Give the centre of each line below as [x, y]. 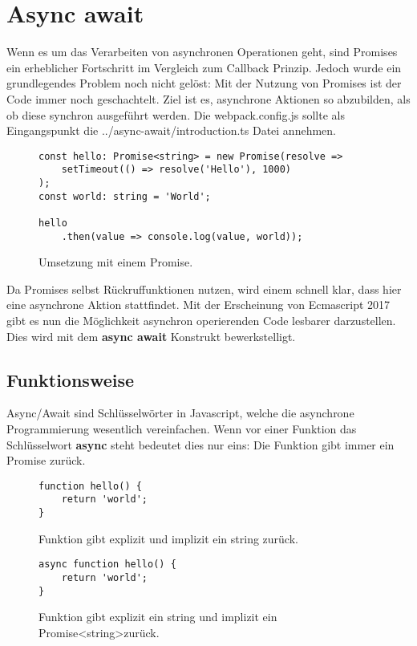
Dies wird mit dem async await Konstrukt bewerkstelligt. [151, 336]
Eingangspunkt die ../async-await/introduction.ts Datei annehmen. [171, 130]
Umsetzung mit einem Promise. [116, 262]
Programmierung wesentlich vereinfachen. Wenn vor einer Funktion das [182, 429]
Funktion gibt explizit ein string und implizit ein [158, 617]
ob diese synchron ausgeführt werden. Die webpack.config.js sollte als [176, 114]
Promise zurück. [46, 460]
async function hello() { [107, 565]
